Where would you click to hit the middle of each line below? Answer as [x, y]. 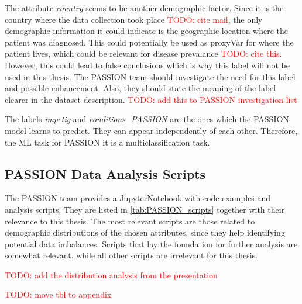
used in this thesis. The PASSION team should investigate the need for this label [150, 76]
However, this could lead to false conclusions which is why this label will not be [147, 65]
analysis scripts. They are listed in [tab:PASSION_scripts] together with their [145, 209]
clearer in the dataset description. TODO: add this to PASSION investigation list [151, 99]
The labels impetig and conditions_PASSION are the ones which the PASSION [147, 119]
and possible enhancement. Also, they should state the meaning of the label [140, 88]
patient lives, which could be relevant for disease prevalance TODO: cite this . [143, 53]
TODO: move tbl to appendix [58, 294]
